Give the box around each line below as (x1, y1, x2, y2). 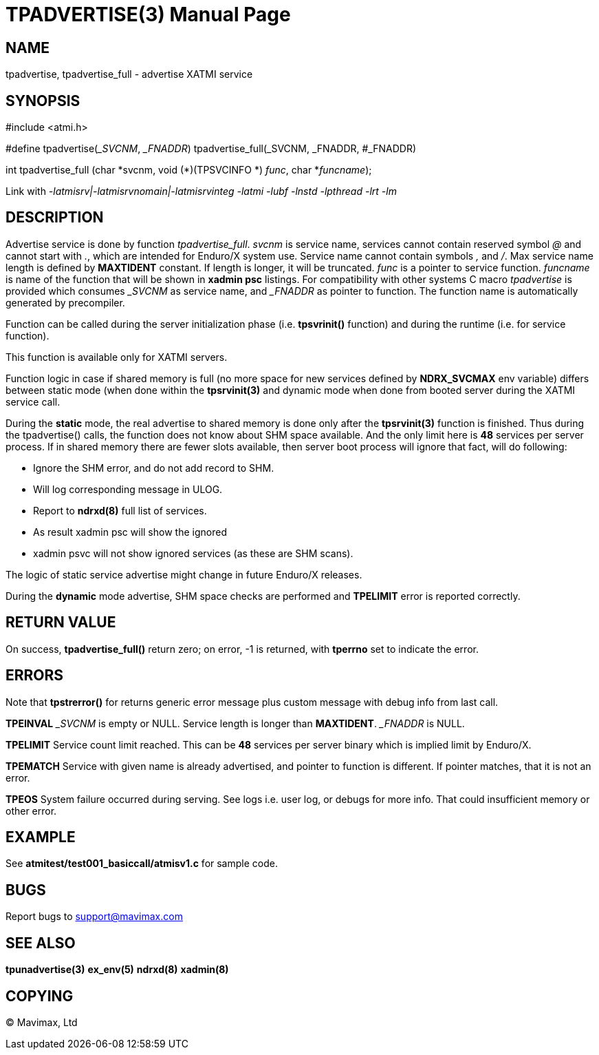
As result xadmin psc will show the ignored (33, 525, 227, 538)
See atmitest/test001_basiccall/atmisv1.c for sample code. (6, 857, 278, 870)
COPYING (6, 987, 74, 1005)
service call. (6, 395, 61, 408)
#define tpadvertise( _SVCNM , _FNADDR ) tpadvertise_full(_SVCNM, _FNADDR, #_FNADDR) (6, 143, 417, 155)
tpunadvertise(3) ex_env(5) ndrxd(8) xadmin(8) (6, 963, 229, 976)
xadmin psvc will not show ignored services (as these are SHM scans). (33, 547, 353, 559)
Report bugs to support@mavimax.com (6, 910, 183, 923)
